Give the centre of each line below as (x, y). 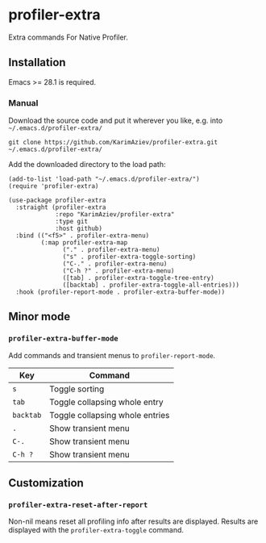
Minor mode (39, 317)
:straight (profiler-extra (61, 207)
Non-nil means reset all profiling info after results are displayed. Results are (133, 521)
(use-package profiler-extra (57, 200)
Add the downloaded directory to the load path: (87, 165)
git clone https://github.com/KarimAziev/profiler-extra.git (113, 143)
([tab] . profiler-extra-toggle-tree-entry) (139, 278)
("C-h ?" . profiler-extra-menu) (118, 271)
